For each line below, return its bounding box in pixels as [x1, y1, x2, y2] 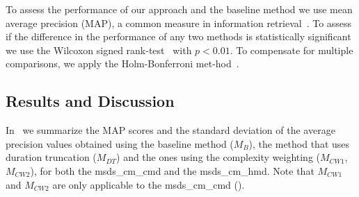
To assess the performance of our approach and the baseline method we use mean [6, 2, 353, 16]
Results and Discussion [6, 90, 175, 112]
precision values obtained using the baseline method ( [6, 136, 234, 151]
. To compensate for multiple [230, 42, 353, 57]
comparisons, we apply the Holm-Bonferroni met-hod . [6, 56, 239, 71]
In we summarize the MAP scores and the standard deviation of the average [6, 123, 335, 137]
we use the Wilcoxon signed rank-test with [6, 42, 192, 57]
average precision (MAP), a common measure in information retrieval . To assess [6, 15, 352, 30]
